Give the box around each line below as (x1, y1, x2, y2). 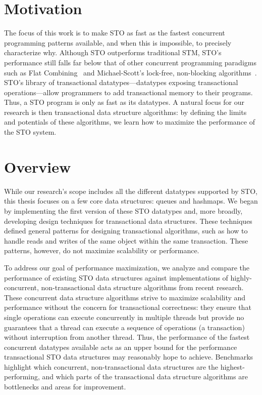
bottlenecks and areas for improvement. (4, 381, 126, 392)
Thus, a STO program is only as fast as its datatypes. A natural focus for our (4, 97, 245, 107)
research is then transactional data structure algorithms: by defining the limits (4, 106, 247, 117)
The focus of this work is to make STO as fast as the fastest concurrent (4, 27, 225, 38)
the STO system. (4, 127, 57, 137)
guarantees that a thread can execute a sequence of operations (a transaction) (4, 322, 245, 332)
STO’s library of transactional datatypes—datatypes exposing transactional (4, 77, 238, 88)
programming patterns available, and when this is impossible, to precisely (4, 37, 232, 48)
